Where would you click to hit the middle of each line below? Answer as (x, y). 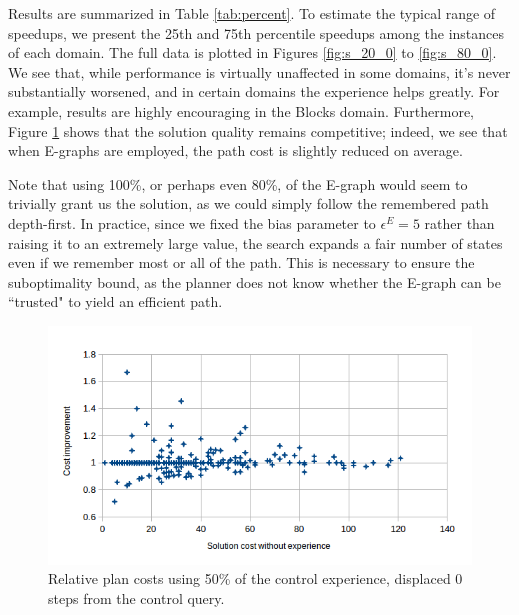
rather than (459, 222)
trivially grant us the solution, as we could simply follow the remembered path (248, 203)
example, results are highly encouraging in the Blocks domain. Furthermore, (241, 110)
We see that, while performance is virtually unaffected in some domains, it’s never (259, 71)
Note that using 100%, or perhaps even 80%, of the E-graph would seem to (238, 183)
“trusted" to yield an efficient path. (115, 301)
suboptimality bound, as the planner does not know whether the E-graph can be (254, 281)
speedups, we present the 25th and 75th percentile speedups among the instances (256, 32)
